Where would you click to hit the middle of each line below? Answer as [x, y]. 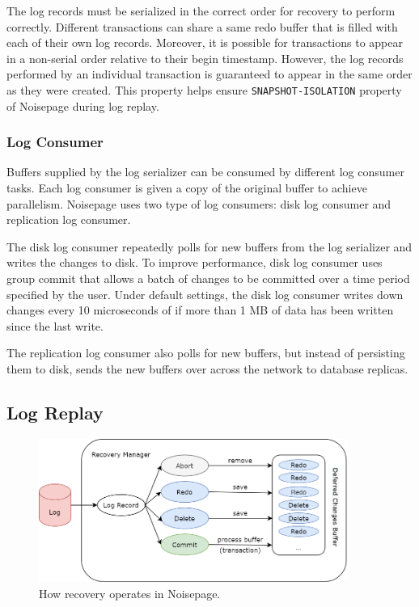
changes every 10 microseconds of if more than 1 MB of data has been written [200, 310]
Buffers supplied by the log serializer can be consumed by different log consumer [205, 172]
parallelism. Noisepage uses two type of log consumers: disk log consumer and [199, 203]
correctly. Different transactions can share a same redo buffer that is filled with [202, 26]
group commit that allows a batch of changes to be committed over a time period [208, 278]
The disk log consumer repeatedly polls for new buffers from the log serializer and [209, 246]
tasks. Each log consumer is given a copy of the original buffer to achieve [187, 188]
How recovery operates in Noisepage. [130, 593]
